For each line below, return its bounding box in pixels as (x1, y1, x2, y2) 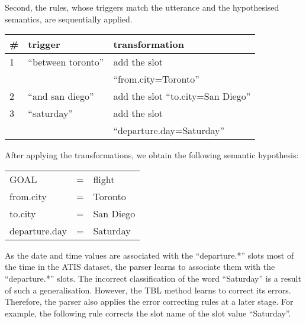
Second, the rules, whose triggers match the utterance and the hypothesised (5, 1, 279, 13)
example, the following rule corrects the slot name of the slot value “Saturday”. (5, 306, 291, 319)
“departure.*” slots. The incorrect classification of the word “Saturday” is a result (5, 272, 301, 284)
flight (93, 172, 115, 186)
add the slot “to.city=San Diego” (113, 89, 251, 103)
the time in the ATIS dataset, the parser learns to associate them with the (5, 260, 275, 273)
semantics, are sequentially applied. (5, 12, 133, 25)
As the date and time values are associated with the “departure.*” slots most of (5, 249, 294, 261)
